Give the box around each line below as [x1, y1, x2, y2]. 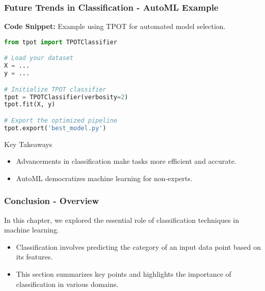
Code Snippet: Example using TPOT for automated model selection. [4, 21, 226, 32]
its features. [16, 251, 53, 262]
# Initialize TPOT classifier [4, 85, 107, 93]
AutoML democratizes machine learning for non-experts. [16, 172, 193, 183]
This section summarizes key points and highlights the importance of [16, 269, 231, 279]
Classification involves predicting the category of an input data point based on [16, 241, 261, 252]
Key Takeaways [4, 138, 52, 149]
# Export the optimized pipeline [4, 117, 117, 124]
